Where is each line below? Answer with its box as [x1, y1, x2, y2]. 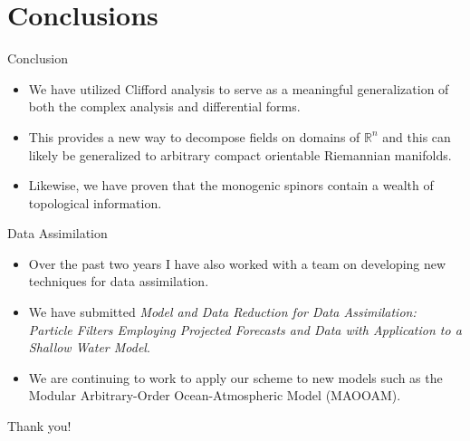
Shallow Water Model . [28, 338, 150, 357]
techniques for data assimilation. [28, 272, 209, 291]
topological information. [28, 193, 162, 212]
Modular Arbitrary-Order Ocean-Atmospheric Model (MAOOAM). [28, 386, 401, 405]
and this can [382, 127, 451, 146]
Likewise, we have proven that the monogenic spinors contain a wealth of [28, 176, 434, 195]
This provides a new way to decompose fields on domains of [28, 127, 360, 146]
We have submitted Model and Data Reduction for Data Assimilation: [28, 302, 417, 321]
